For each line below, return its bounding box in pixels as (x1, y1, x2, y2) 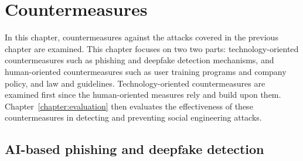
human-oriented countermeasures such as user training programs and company (5, 65, 287, 77)
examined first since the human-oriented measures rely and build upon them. (5, 88, 281, 101)
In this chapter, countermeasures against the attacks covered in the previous (5, 31, 278, 43)
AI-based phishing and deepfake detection (5, 140, 264, 158)
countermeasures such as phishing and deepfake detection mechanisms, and (5, 54, 274, 66)
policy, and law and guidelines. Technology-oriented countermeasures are (5, 77, 265, 89)
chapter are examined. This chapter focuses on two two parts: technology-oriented (5, 42, 299, 54)
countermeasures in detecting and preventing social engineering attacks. (5, 111, 262, 124)
